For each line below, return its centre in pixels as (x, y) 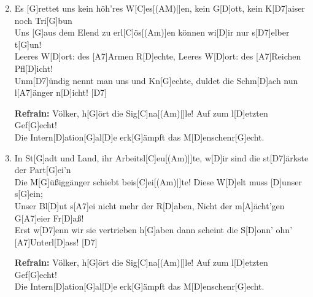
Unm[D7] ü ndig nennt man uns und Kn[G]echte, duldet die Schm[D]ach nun (156, 80)
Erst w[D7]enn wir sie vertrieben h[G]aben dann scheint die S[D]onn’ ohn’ (153, 230)
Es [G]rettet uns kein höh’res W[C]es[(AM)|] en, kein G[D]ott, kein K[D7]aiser (160, 8)
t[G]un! (28, 44)
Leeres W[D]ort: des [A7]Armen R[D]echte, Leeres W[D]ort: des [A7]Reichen (158, 56)
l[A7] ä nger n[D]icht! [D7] (60, 92)
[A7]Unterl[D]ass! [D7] (56, 241)
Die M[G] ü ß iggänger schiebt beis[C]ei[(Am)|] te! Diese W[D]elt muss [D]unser (158, 181)
